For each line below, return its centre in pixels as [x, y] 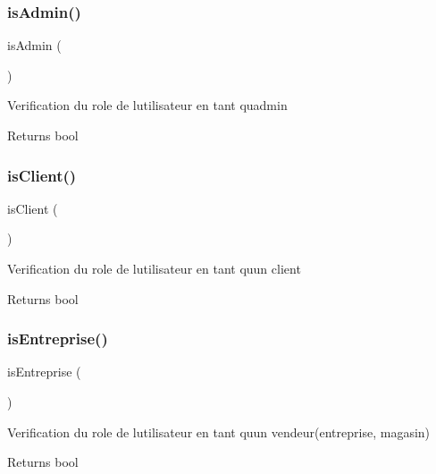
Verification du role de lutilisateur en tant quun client [154, 268]
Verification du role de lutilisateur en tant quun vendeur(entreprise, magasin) [219, 432]
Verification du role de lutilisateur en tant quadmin [147, 105]
